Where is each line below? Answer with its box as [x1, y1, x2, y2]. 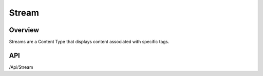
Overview [9, 26, 39, 34]
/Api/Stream [9, 64, 34, 70]
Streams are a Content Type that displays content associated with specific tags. [9, 39, 169, 45]
